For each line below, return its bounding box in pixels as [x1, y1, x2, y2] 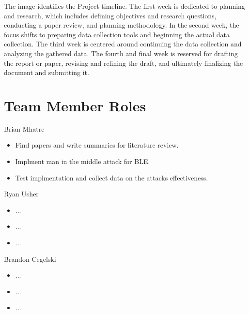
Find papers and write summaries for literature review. [15, 140, 179, 150]
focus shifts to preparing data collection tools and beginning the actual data [4, 29, 230, 39]
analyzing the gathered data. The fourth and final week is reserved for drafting [4, 48, 238, 58]
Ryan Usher [4, 189, 39, 199]
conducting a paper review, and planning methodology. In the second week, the [4, 20, 239, 30]
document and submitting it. [4, 67, 89, 77]
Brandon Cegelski [4, 254, 56, 264]
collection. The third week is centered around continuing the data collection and [4, 39, 242, 49]
